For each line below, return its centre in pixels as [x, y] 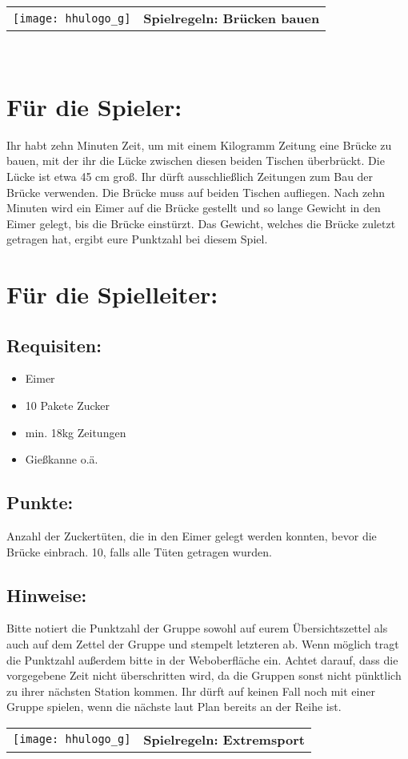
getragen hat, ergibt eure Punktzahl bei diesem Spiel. [137, 239]
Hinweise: [47, 594]
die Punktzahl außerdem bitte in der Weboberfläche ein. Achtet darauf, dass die [202, 659]
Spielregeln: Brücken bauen [232, 18]
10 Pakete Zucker [68, 406]
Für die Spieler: [94, 106]
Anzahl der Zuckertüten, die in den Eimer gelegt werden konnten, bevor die [192, 536]
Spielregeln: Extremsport [224, 739]
